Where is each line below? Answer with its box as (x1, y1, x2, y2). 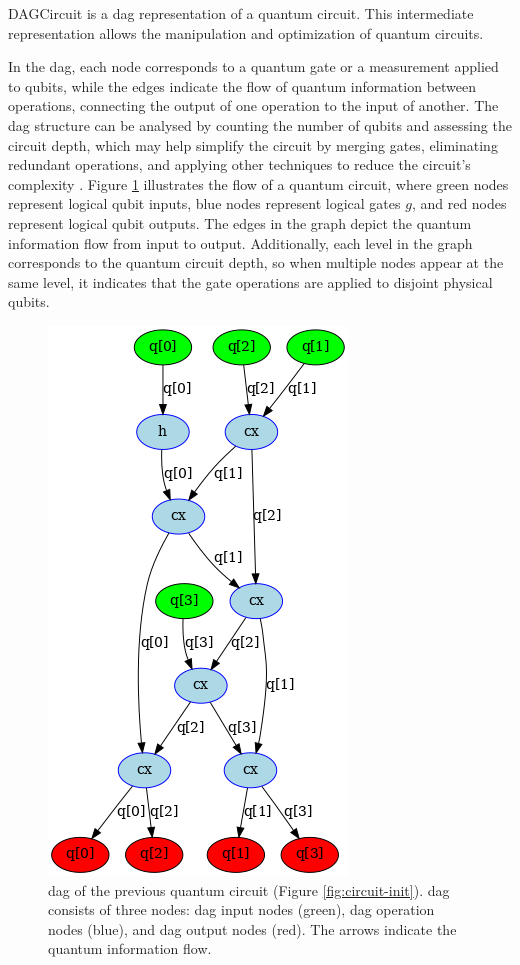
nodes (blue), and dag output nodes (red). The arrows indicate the (48, 918, 457, 939)
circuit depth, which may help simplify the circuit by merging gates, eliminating (8, 134, 498, 155)
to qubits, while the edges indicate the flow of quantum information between (8, 75, 477, 96)
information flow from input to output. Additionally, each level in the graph (8, 232, 473, 253)
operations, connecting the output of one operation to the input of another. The (8, 95, 499, 116)
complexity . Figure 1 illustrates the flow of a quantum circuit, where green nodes (8, 173, 509, 194)
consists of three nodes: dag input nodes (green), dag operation (48, 899, 435, 920)
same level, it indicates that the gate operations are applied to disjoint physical (8, 271, 493, 292)
